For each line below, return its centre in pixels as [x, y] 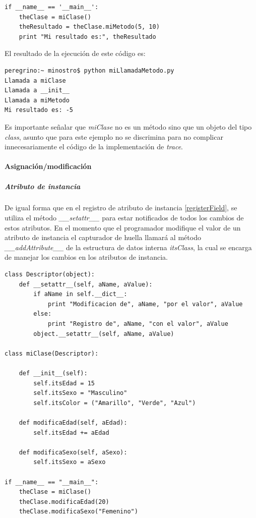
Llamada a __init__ [37, 91]
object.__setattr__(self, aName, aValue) [104, 334]
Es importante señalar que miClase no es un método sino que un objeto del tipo [128, 126]
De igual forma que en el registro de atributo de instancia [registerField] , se [121, 208]
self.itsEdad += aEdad [71, 433]
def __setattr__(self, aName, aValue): [86, 284]
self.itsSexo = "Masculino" [80, 393]
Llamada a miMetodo [37, 100]
